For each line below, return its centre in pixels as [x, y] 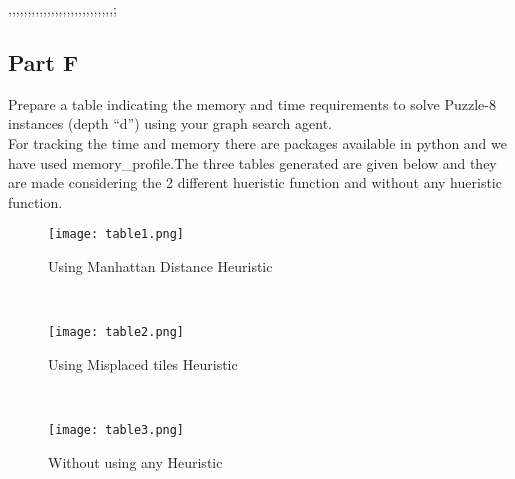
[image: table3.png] [116, 430]
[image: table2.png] [116, 332]
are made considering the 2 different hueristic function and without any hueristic [255, 182]
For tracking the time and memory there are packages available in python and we [257, 142]
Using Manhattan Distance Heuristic [160, 266]
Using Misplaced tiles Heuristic [143, 363]
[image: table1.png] [116, 234]
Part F [43, 61]
